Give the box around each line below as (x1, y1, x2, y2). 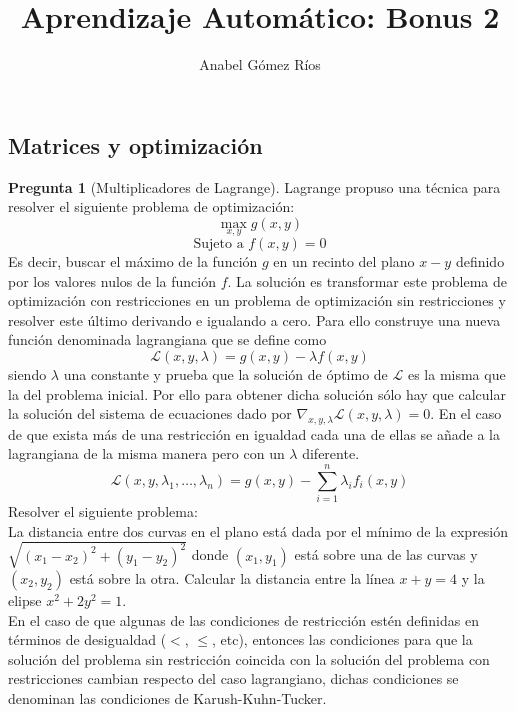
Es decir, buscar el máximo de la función (8, 250, 258, 271)
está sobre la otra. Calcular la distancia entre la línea (69, 567, 395, 588)
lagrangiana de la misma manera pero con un (8, 443, 285, 464)
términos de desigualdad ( (8, 629, 167, 650)
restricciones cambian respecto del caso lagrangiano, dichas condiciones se (8, 668, 459, 689)
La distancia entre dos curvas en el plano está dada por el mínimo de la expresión (8, 520, 509, 541)
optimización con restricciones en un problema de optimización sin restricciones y (8, 290, 506, 311)
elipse (8, 589, 42, 610)
